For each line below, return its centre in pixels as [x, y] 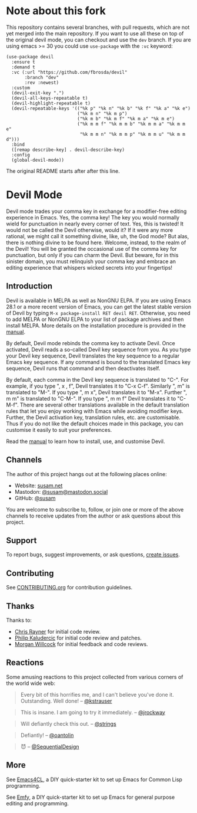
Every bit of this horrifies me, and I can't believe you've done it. [97, 694]
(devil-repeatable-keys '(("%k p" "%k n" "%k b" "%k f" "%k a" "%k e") [101, 108]
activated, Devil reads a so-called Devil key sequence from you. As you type [98, 349]
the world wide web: [31, 683]
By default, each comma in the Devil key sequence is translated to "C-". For [98, 379]
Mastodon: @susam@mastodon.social [61, 491]
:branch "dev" [42, 77]
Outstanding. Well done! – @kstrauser [66, 701]
